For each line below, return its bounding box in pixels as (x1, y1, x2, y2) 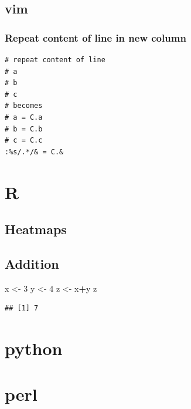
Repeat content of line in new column (5, 30, 186, 45)
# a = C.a (5, 113, 43, 121)
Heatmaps (5, 220, 67, 238)
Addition (5, 254, 59, 272)
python (5, 336, 63, 360)
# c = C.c (5, 136, 43, 145)
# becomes (5, 102, 43, 110)
